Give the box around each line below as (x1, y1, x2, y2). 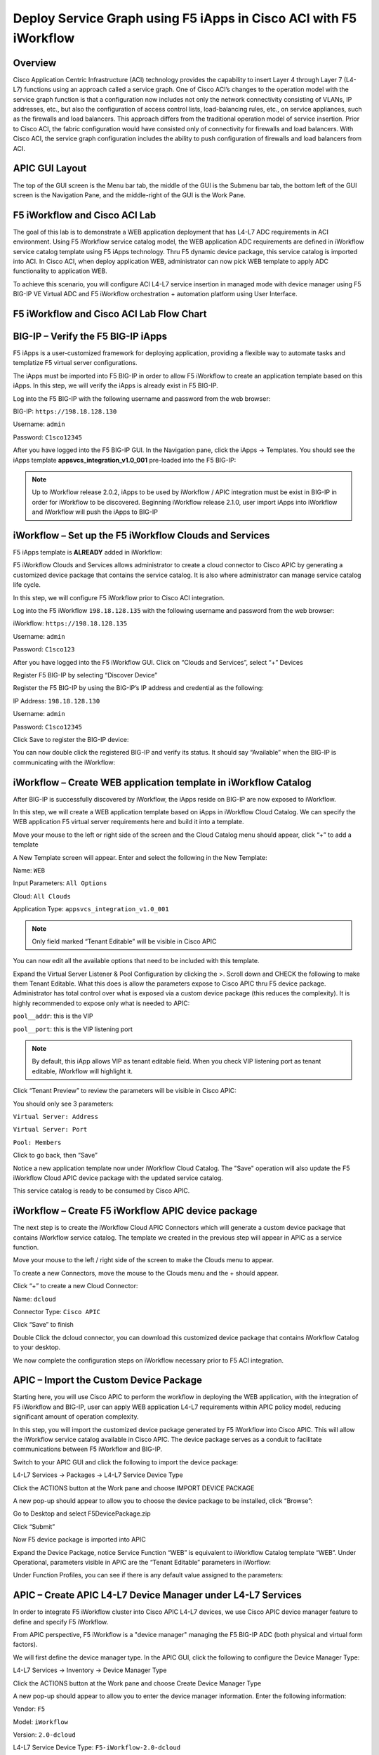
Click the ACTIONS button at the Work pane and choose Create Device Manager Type (13, 1678, 262, 1688)
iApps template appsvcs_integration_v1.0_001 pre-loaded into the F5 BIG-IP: (13, 456, 237, 464)
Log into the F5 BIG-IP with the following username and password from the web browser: (13, 394, 271, 403)
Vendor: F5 (13, 1704, 46, 1713)
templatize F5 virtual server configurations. (13, 359, 138, 367)
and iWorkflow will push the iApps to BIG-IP (32, 508, 158, 516)
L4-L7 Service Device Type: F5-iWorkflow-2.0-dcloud (13, 1743, 181, 1751)
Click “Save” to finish (13, 1320, 74, 1329)
